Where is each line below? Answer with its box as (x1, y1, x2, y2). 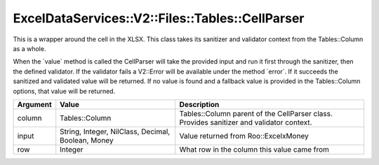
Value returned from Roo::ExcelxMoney (179, 131, 309, 141)
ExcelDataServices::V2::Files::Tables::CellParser (13, 10, 305, 26)
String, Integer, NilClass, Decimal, (60, 127, 171, 136)
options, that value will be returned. (13, 87, 116, 95)
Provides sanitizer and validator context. (179, 117, 312, 127)
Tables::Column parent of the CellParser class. (179, 108, 333, 118)
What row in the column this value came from (179, 144, 330, 154)
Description (179, 99, 220, 109)
